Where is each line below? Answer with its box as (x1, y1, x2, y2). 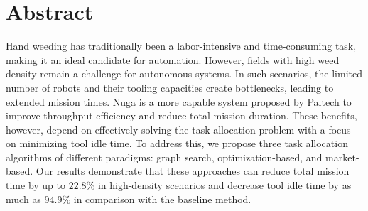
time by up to (6, 178, 65, 193)
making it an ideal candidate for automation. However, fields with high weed (6, 52, 340, 67)
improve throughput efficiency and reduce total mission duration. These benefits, (6, 108, 357, 123)
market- (325, 149, 359, 164)
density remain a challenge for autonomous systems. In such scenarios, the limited (6, 66, 362, 81)
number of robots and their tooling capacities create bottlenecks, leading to (6, 80, 334, 94)
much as (6, 191, 41, 206)
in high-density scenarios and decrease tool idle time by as (97, 178, 352, 193)
